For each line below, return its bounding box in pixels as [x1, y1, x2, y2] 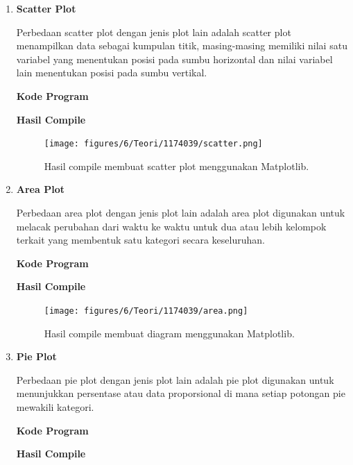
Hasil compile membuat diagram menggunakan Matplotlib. [44, 325, 295, 340]
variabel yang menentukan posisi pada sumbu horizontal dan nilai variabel [16, 51, 333, 66]
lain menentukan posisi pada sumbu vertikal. [16, 65, 207, 80]
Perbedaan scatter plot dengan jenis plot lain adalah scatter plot [16, 24, 291, 39]
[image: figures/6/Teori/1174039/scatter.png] [44, 139, 263, 149]
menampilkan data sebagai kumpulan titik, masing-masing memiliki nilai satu [16, 38, 347, 53]
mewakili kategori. [16, 400, 94, 414]
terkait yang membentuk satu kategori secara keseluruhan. [16, 232, 265, 247]
